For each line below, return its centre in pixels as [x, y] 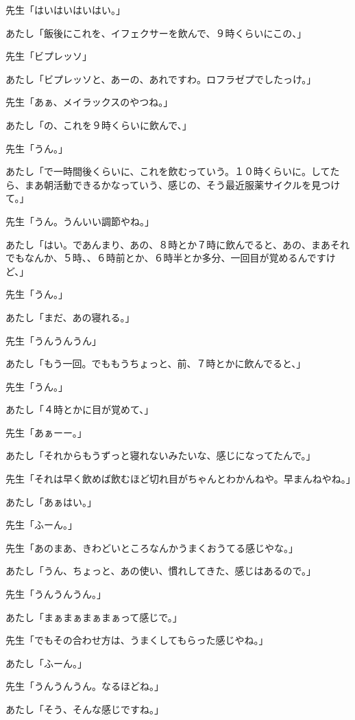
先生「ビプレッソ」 [49, 56]
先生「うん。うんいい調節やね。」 [80, 221]
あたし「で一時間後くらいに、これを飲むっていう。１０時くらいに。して [168, 171]
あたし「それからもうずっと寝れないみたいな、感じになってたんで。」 [161, 455]
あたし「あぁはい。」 [51, 501]
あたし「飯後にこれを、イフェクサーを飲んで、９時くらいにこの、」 [156, 33]
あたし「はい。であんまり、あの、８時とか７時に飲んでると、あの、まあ [168, 244]
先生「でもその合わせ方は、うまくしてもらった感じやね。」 [137, 640]
